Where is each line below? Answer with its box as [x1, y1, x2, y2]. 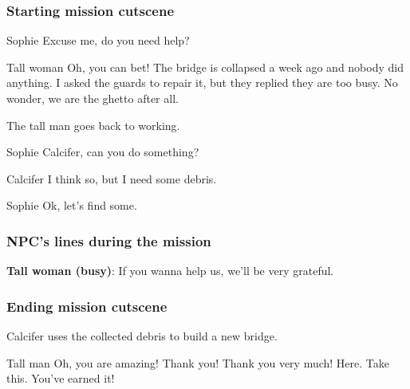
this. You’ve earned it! [6, 370, 115, 387]
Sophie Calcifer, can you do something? [6, 143, 199, 160]
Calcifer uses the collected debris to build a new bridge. [6, 328, 278, 344]
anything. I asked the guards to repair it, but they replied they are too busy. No [6, 74, 398, 91]
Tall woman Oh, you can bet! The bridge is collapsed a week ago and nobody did [6, 58, 404, 75]
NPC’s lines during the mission [6, 230, 211, 250]
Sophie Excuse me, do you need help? [6, 32, 190, 49]
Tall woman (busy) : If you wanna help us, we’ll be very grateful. [6, 262, 334, 279]
